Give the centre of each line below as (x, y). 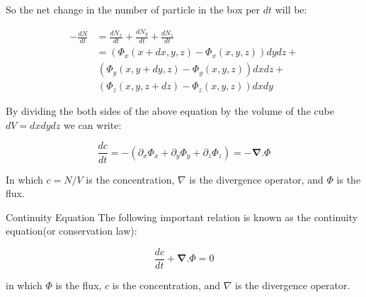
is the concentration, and (166, 285)
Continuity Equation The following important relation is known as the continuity (182, 217)
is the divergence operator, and (256, 179)
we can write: (93, 124)
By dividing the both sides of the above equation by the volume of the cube (170, 111)
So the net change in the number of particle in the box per (133, 9)
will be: (291, 9)
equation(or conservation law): (72, 231)
